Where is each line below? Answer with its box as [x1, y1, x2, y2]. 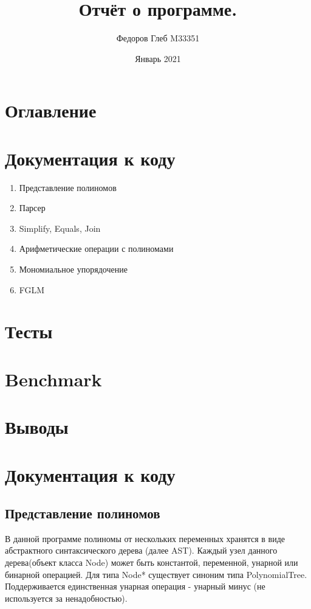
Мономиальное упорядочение [19, 263, 128, 275]
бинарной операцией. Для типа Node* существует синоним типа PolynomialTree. [5, 568, 307, 580]
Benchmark [5, 366, 102, 391]
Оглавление [5, 98, 97, 123]
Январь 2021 [135, 52, 181, 64]
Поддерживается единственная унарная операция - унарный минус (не [5, 580, 265, 593]
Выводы [5, 414, 69, 439]
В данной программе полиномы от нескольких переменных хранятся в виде [5, 532, 285, 545]
